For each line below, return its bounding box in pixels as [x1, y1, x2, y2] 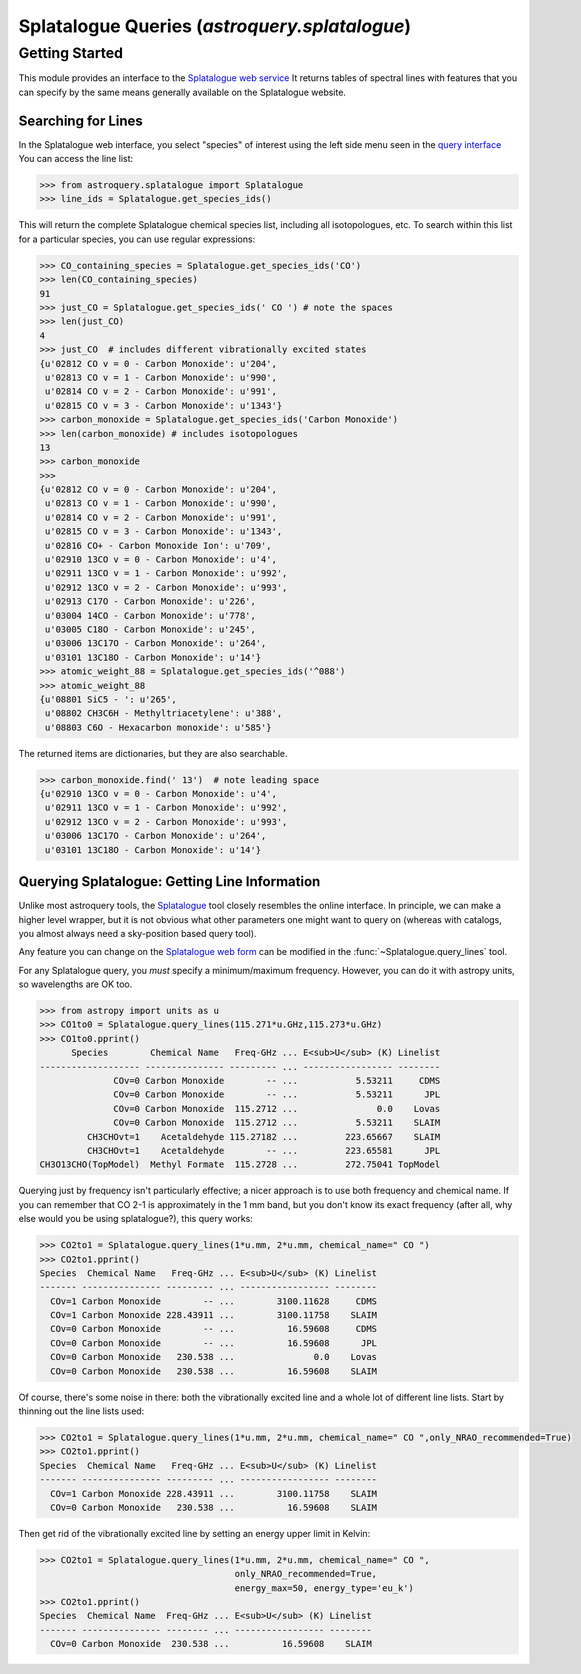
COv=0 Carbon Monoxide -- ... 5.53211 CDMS [113, 1075, 441, 1087]
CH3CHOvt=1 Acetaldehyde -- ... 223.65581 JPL [86, 1145, 441, 1156]
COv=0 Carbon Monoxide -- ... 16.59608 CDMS [50, 1323, 378, 1335]
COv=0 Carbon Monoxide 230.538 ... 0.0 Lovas [50, 1351, 378, 1363]
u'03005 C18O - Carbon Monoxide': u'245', [45, 623, 257, 635]
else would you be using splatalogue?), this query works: [18, 1213, 254, 1225]
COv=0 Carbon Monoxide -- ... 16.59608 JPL [50, 1337, 378, 1349]
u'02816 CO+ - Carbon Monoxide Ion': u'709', [45, 540, 272, 551]
